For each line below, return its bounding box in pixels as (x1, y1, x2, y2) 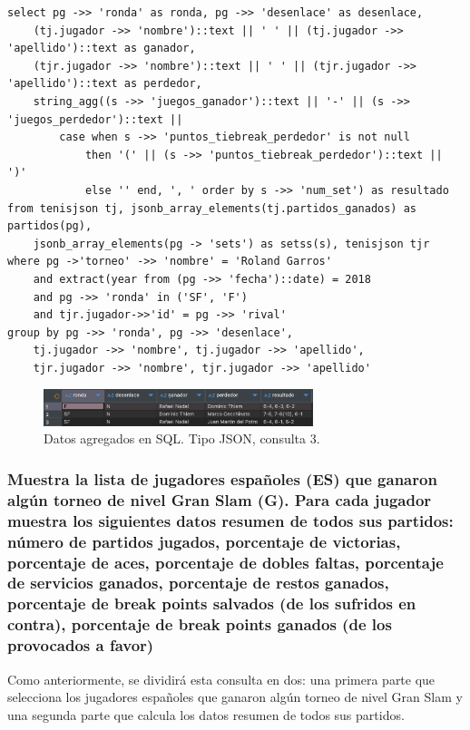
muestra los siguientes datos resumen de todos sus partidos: (7, 509, 454, 531)
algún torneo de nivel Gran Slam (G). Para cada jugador (7, 488, 432, 511)
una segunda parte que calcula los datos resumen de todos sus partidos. (7, 705, 405, 724)
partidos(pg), (7, 219, 93, 233)
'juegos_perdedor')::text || (7, 112, 183, 126)
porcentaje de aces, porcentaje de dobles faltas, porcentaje (7, 550, 444, 573)
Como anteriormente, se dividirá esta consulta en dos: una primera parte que (7, 669, 436, 688)
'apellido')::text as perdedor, (7, 77, 202, 91)
